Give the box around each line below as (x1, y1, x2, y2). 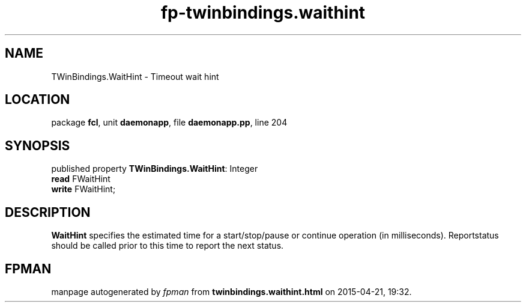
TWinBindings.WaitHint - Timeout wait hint (51, 71, 219, 82)
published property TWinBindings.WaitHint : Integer (51, 163, 258, 174)
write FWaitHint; (51, 184, 116, 195)
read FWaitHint (51, 174, 110, 184)
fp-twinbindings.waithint (160, 2, 366, 23)
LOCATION (5, 92, 70, 108)
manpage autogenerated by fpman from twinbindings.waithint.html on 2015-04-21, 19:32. (51, 286, 412, 297)
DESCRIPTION (5, 204, 91, 220)
